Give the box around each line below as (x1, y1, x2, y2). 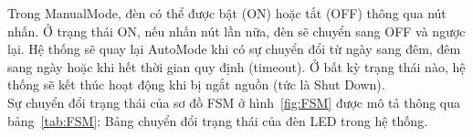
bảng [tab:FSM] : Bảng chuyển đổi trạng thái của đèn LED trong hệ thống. (7, 111, 428, 130)
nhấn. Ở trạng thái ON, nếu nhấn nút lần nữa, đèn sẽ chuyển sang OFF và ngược (7, 21, 466, 40)
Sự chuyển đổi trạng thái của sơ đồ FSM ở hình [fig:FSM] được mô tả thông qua (7, 92, 461, 111)
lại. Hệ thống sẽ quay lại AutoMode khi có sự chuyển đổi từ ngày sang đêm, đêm (7, 39, 461, 58)
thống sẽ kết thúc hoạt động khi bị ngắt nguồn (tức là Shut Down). (7, 75, 385, 94)
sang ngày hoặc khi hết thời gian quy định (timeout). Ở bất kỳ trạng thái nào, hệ (7, 57, 466, 76)
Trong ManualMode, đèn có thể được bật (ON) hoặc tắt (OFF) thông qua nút (7, 4, 447, 22)
